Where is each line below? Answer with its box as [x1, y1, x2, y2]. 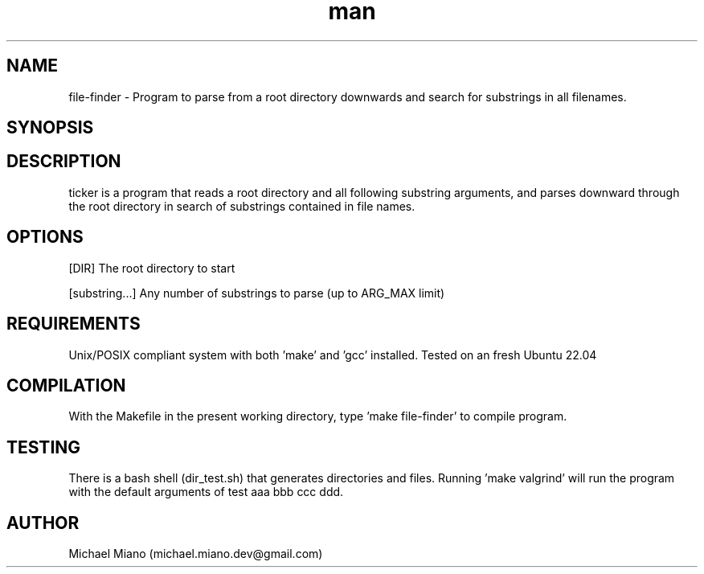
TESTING [6, 437, 81, 457]
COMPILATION [6, 375, 126, 396]
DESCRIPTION [6, 151, 121, 172]
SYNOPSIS [6, 117, 94, 138]
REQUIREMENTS [6, 314, 141, 334]
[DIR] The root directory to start [68, 260, 235, 275]
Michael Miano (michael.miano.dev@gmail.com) [68, 547, 323, 561]
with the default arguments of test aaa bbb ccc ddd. [68, 485, 344, 499]
